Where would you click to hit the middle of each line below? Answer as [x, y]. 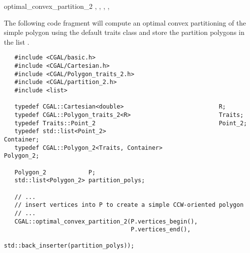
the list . [17, 42]
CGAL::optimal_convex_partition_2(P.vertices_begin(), [106, 221]
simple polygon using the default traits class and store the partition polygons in [124, 32]
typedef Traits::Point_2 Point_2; [131, 123]
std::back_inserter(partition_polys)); [69, 246]
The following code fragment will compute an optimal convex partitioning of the [125, 22]
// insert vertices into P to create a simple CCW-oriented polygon [129, 205]
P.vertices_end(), [161, 230]
